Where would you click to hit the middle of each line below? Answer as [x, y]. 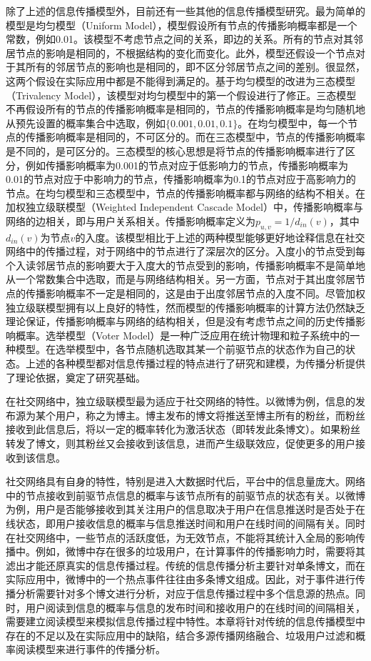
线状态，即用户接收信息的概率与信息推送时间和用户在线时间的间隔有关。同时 [185, 523]
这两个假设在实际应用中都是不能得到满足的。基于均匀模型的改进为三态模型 [181, 80]
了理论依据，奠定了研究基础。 [76, 377]
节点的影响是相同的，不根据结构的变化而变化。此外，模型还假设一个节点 [185, 53]
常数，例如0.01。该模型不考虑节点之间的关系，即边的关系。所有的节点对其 [179, 39]
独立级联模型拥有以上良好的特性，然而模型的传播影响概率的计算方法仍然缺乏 [185, 307]
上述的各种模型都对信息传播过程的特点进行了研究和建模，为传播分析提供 [195, 363]
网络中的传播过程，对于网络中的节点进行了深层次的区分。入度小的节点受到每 [185, 251]
